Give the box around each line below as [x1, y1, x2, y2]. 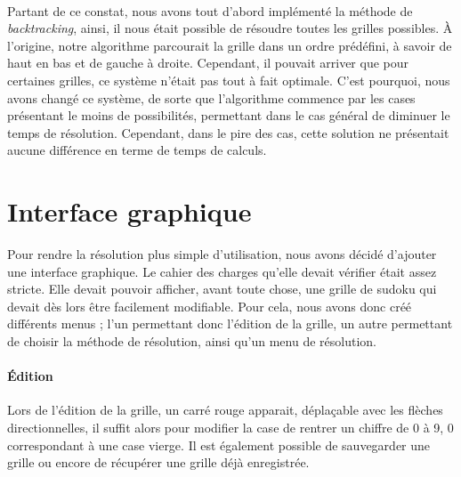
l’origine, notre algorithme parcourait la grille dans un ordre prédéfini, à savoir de [7, 36, 452, 54]
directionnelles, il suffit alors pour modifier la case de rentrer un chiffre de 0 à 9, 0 [7, 418, 454, 437]
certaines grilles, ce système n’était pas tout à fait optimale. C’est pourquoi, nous [7, 70, 450, 89]
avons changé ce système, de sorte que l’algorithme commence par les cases [7, 88, 416, 107]
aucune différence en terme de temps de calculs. [7, 141, 267, 159]
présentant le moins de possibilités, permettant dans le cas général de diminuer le [7, 106, 450, 125]
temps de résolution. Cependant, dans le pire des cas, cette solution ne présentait [7, 123, 449, 141]
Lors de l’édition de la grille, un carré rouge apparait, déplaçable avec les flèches [7, 400, 443, 419]
